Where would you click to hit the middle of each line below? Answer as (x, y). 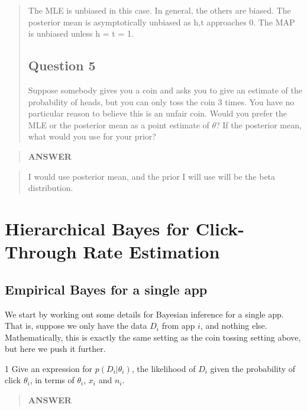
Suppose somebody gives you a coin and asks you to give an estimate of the (165, 90)
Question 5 (62, 65)
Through (41, 252)
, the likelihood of (164, 368)
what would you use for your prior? (92, 136)
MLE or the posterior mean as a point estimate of (119, 124)
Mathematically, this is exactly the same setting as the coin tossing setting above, (153, 337)
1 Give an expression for (49, 368)
